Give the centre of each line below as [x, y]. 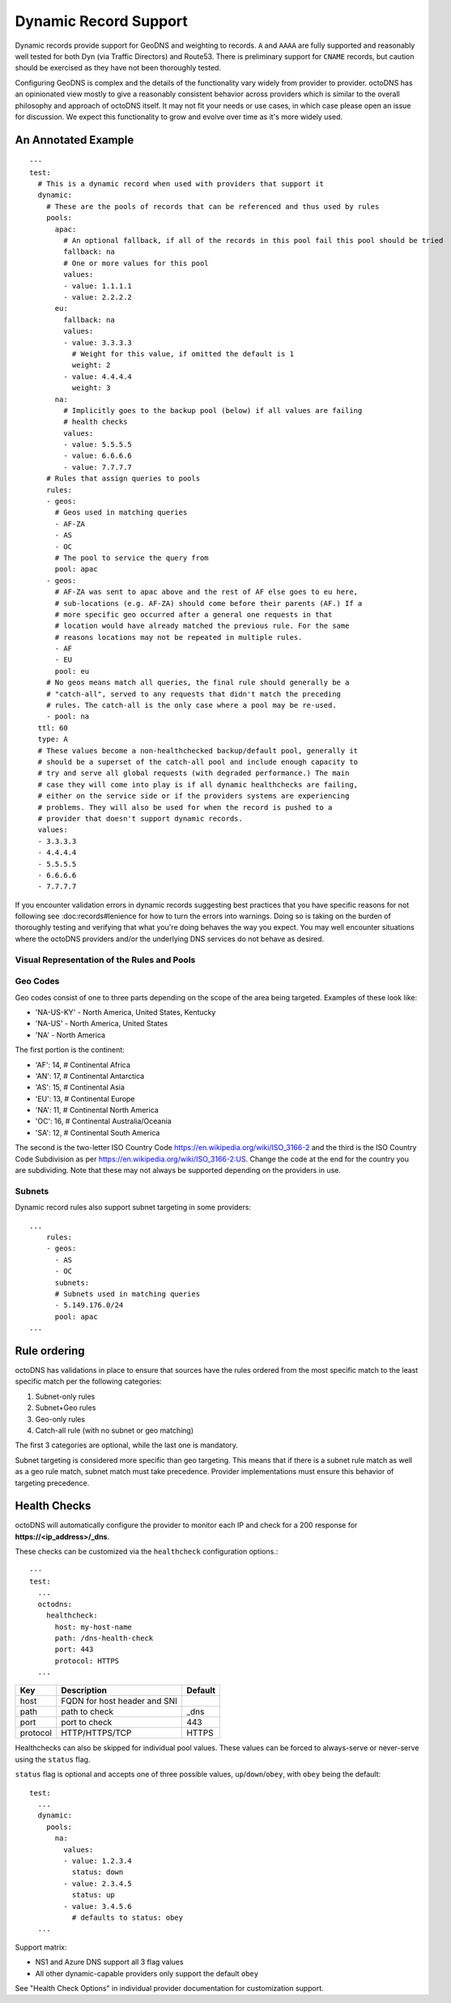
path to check [87, 1711]
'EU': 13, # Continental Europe [85, 1098]
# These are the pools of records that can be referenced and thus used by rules [213, 206]
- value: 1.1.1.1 [98, 286]
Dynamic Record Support [101, 21]
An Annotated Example [74, 140]
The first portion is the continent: [70, 1050]
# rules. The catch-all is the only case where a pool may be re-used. [191, 705]
